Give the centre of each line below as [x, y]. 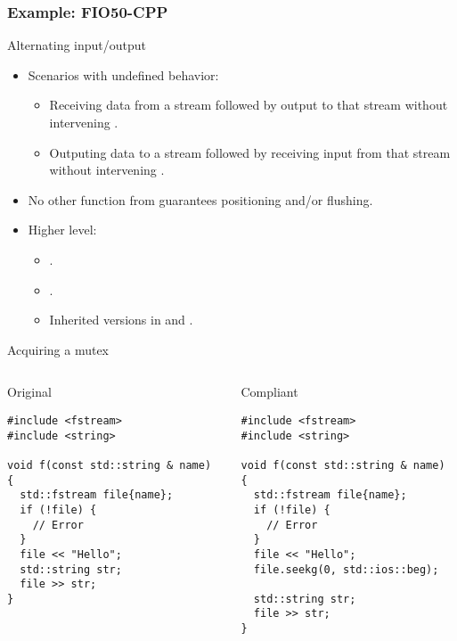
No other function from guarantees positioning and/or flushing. [200, 199]
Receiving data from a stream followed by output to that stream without [249, 105]
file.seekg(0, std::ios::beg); [346, 569]
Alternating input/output [77, 45]
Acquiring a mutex [58, 349]
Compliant [269, 392]
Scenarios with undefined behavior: [123, 74]
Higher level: [62, 230]
